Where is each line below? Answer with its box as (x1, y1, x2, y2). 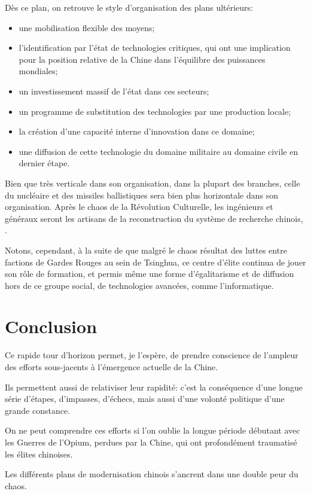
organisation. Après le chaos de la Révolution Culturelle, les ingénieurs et (5, 200, 273, 213)
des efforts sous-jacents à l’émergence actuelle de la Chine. (5, 361, 218, 373)
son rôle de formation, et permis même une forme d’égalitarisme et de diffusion (5, 267, 294, 280)
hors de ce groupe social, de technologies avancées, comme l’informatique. (5, 279, 274, 291)
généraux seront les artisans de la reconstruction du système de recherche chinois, (5, 212, 303, 224)
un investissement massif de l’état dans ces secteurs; (19, 84, 209, 97)
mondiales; (19, 65, 58, 77)
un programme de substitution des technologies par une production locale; (19, 105, 291, 117)
